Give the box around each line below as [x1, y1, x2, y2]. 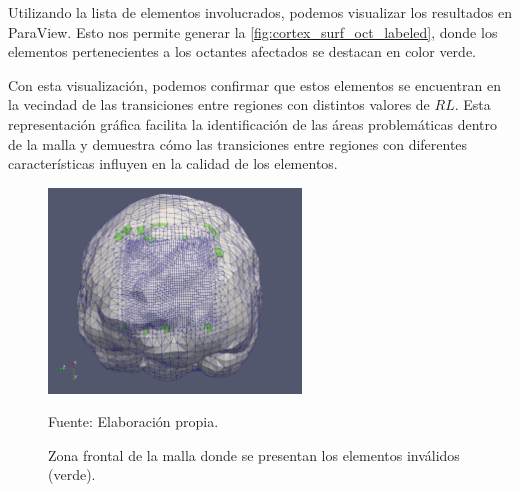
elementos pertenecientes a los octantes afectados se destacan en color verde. [8, 41, 476, 62]
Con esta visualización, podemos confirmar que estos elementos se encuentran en [8, 74, 501, 95]
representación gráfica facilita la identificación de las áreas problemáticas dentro [8, 113, 497, 134]
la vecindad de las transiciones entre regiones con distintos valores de [8, 94, 430, 115]
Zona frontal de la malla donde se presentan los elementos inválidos [48, 444, 460, 465]
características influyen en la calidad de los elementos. [8, 153, 338, 174]
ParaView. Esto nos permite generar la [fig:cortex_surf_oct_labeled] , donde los [8, 21, 498, 42]
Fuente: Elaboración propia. [48, 411, 219, 432]
